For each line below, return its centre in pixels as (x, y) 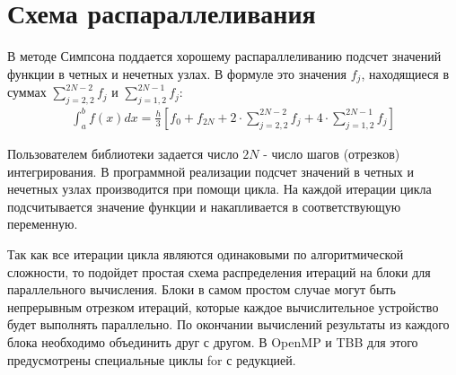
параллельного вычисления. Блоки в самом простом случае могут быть (202, 289)
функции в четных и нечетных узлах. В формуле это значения (177, 73)
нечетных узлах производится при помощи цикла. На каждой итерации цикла (219, 189)
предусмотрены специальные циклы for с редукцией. (152, 359)
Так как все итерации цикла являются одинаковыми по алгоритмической (206, 253)
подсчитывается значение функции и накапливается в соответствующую (204, 206)
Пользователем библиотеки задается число (123, 153)
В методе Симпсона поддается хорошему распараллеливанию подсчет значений (224, 56)
